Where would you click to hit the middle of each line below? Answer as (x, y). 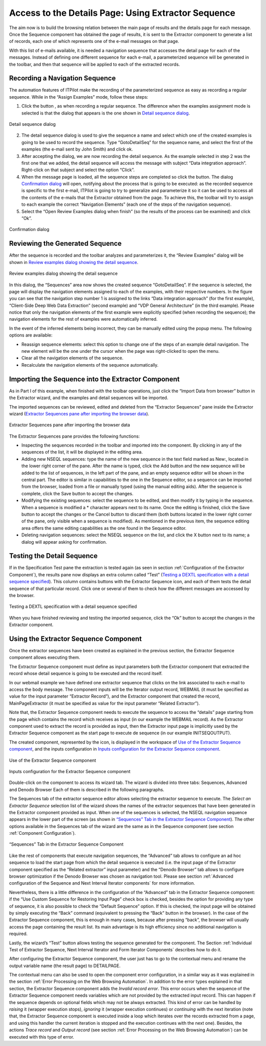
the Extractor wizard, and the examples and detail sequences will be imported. (89, 398)
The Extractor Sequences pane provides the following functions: (74, 436)
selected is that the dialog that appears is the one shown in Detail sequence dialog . (106, 113)
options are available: (31, 335)
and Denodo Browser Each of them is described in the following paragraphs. (87, 789)
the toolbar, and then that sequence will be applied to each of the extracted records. (95, 64)
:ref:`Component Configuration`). (42, 833)
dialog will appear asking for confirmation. (64, 542)
